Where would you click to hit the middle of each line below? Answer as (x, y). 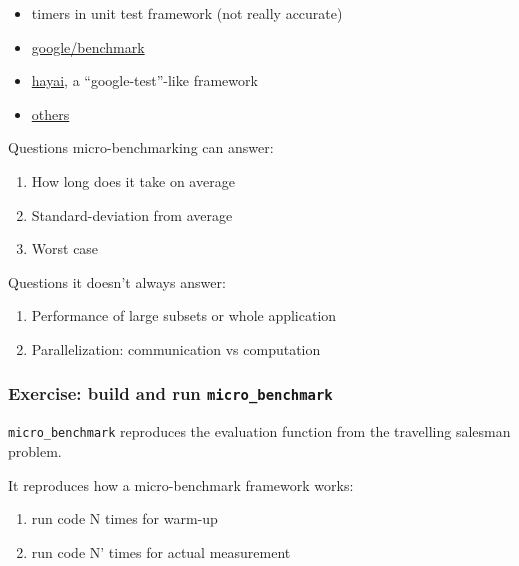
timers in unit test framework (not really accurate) (187, 13)
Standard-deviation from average (132, 214)
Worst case (65, 248)
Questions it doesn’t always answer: (117, 281)
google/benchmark (88, 46)
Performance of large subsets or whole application (184, 315)
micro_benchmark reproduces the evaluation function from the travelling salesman (259, 431)
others (50, 113)
